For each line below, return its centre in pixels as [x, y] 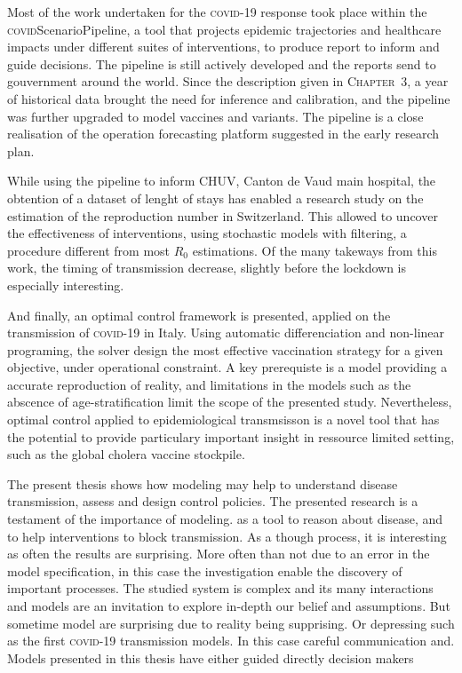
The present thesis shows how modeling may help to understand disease [203, 483]
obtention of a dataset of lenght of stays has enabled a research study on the [215, 198]
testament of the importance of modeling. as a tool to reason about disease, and [225, 519]
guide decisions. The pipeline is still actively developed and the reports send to [222, 63]
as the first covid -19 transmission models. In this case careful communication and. [231, 641]
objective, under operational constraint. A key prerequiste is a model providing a [227, 367]
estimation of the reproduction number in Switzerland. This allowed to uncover [223, 215]
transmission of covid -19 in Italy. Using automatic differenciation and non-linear [226, 333]
